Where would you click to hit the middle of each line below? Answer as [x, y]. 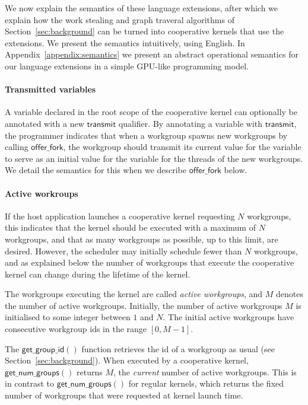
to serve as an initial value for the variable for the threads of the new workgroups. [154, 158]
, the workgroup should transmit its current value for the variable [182, 147]
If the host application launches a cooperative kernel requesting [120, 216]
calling [17, 147]
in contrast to [29, 383]
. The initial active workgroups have [228, 317]
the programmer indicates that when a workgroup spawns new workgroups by [146, 135]
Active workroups [42, 193]
